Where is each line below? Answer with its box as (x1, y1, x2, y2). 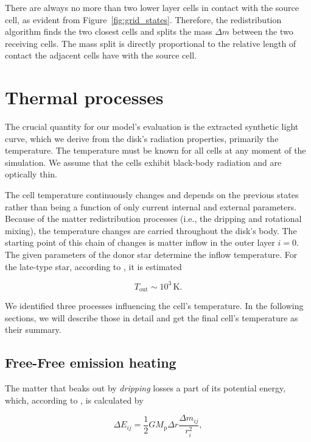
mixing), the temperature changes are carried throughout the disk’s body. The (5, 224, 297, 237)
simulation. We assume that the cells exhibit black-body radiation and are (5, 155, 282, 168)
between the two (232, 25, 293, 38)
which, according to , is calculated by (5, 393, 144, 406)
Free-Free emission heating (5, 353, 176, 372)
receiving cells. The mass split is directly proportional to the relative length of (5, 37, 296, 49)
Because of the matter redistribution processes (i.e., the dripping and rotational (5, 212, 302, 225)
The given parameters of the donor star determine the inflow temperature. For (5, 248, 298, 261)
